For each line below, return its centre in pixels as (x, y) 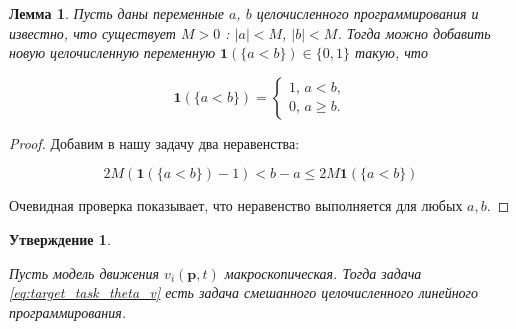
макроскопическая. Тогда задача (323, 272)
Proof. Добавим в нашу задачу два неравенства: (154, 142)
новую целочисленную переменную (112, 52)
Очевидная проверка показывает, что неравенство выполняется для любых (236, 205)
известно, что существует (92, 32)
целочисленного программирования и (367, 13)
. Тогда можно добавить (414, 32)
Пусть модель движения (84, 272)
